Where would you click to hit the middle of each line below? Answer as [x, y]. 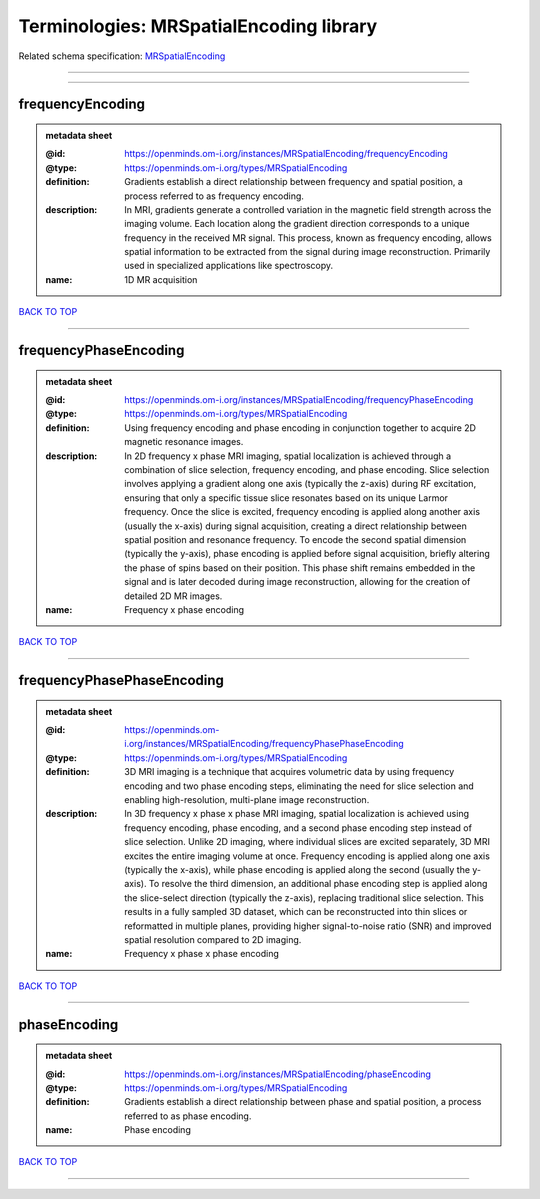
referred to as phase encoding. [188, 1116]
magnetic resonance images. [184, 442]
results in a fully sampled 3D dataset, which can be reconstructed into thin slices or [296, 912]
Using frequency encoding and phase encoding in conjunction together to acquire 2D [300, 427]
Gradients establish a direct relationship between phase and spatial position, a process [303, 1102]
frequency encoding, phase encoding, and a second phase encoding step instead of [298, 827]
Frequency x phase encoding [184, 609]
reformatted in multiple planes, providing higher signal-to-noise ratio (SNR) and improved [308, 926]
